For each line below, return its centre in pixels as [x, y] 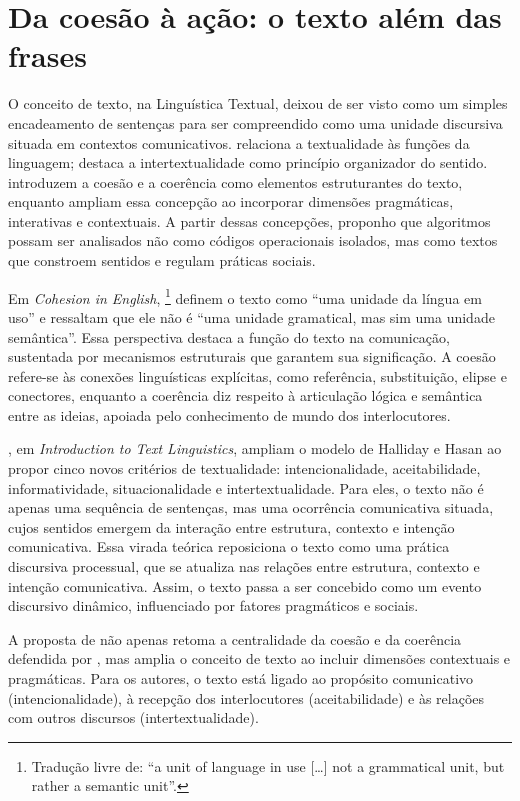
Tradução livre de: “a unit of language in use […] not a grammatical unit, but [268, 765]
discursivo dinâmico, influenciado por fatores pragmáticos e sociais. [213, 605]
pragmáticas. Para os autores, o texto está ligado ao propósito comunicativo [241, 678]
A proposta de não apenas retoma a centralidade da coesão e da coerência [235, 638]
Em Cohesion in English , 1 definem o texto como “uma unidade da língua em [245, 296]
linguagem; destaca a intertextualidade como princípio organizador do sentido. [248, 162]
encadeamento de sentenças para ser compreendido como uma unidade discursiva [255, 122]
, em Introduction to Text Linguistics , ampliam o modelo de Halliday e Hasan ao [255, 448]
